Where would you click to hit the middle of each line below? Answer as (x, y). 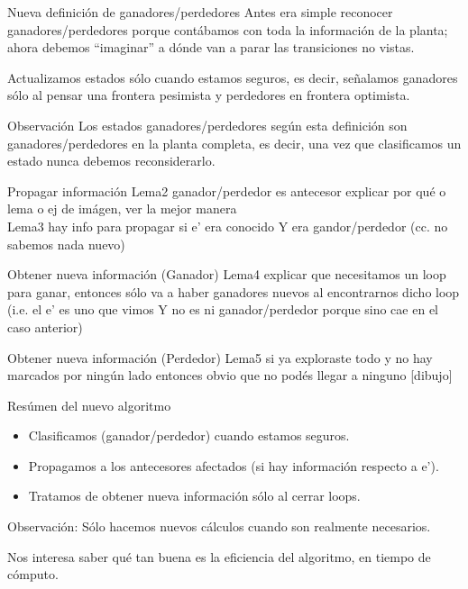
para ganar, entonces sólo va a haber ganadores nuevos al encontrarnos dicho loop (234, 291)
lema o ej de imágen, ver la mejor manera (122, 208)
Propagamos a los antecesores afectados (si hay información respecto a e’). (234, 465)
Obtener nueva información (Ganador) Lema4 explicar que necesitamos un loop (227, 274)
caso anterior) (45, 326)
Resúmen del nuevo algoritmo (89, 405)
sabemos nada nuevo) (66, 244)
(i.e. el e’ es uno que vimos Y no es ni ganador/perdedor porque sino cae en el (223, 309)
